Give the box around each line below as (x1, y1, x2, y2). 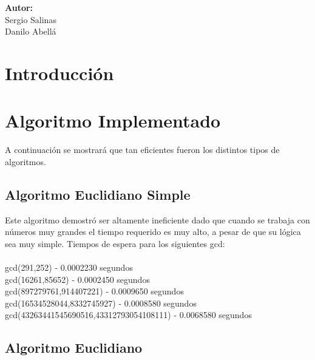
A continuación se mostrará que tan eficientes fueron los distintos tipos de (5, 143, 280, 156)
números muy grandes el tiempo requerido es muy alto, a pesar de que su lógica (5, 225, 301, 238)
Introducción (5, 60, 114, 85)
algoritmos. (5, 155, 46, 168)
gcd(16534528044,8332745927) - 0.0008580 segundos (5, 296, 197, 309)
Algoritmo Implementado (5, 108, 221, 133)
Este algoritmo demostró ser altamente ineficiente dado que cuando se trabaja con (5, 213, 310, 226)
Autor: (5, 1, 33, 13)
